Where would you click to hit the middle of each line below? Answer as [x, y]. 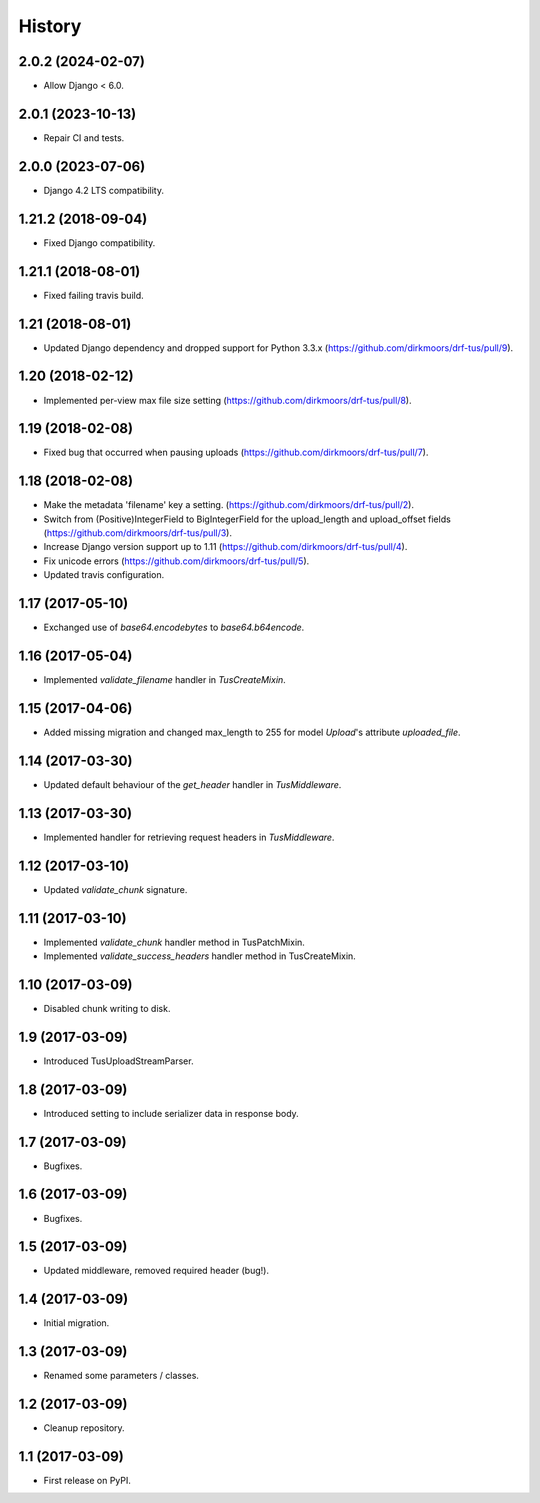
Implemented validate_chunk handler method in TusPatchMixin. [174, 942]
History [50, 26]
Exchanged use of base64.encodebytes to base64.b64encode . [174, 627]
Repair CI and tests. [84, 137]
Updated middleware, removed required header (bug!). [156, 1271]
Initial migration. [76, 1323]
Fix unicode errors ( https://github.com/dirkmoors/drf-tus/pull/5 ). [176, 561]
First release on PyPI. [87, 1481]
